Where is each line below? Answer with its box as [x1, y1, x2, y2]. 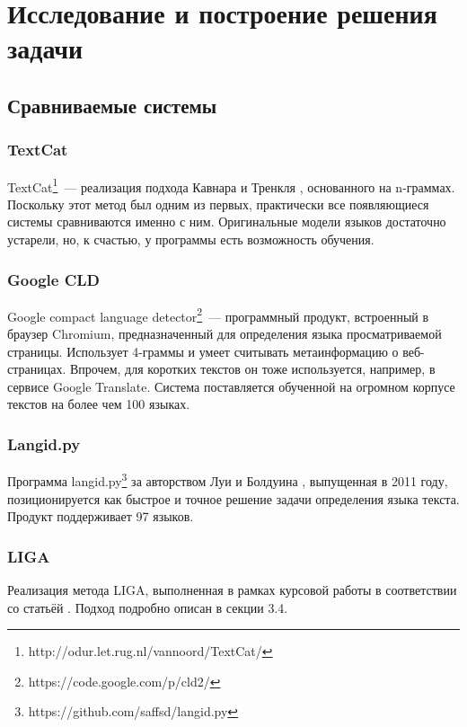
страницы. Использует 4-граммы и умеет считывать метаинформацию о [7, 341, 399, 360]
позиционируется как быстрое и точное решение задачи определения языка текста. [7, 489, 460, 508]
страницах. [7, 359, 66, 378]
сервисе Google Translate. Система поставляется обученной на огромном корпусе [7, 377, 455, 395]
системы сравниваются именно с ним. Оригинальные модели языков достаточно [7, 212, 446, 231]
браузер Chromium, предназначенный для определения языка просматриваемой [7, 324, 442, 343]
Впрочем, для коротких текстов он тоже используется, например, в [69, 359, 436, 378]
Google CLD [7, 268, 100, 290]
